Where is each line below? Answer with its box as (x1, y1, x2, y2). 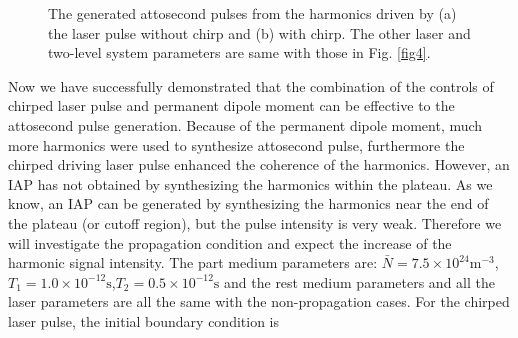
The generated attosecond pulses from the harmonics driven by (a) (48, 3, 457, 23)
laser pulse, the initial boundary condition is (8, 310, 280, 331)
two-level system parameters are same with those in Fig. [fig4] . (48, 42, 431, 63)
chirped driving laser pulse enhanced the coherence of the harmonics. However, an (8, 154, 510, 175)
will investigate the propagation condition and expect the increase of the (8, 232, 452, 253)
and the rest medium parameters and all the (224, 271, 495, 292)
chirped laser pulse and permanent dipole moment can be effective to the (8, 95, 455, 116)
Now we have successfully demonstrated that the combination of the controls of (8, 75, 494, 96)
